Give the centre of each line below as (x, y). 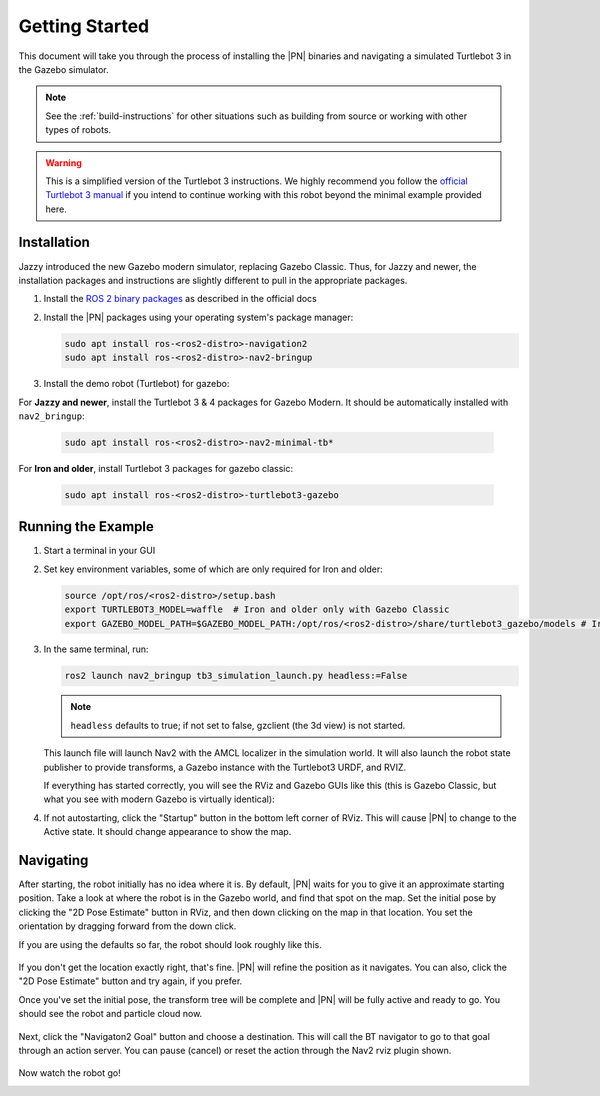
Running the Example (86, 526)
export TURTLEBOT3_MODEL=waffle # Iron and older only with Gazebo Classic (257, 609)
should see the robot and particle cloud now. (110, 1014)
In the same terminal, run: (96, 649)
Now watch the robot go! (69, 1073)
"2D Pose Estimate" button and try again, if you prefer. (130, 981)
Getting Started (84, 26)
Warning (63, 162)
